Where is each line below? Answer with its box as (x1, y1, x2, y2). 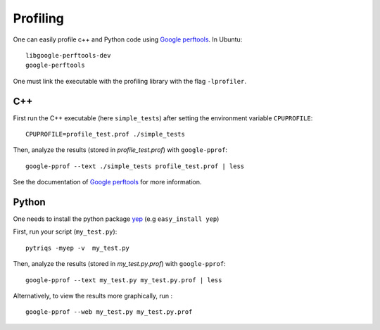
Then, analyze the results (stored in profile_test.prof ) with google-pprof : (13, 146, 228, 154)
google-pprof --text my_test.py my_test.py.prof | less (25, 276, 222, 284)
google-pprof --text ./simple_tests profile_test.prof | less (25, 162, 245, 170)
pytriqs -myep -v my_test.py (25, 243, 130, 252)
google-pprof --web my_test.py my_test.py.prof (25, 308, 193, 316)
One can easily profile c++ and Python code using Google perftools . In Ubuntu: (13, 35, 243, 44)
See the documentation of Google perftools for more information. (13, 178, 202, 186)
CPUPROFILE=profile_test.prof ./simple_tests (25, 130, 186, 139)
